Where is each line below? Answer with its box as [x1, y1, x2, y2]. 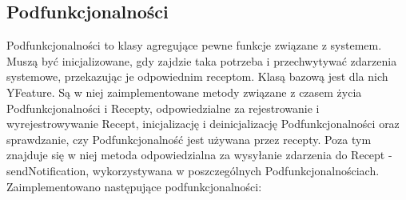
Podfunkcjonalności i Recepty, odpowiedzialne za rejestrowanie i [6, 99, 320, 116]
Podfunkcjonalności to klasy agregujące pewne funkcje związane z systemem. [6, 37, 382, 54]
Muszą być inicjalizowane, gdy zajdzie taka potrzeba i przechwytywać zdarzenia [6, 52, 397, 69]
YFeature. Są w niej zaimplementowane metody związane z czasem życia [6, 83, 362, 100]
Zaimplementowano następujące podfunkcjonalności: [6, 178, 262, 194]
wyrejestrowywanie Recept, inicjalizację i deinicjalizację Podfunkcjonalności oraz [6, 115, 400, 132]
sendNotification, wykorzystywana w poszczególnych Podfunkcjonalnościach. [6, 162, 380, 178]
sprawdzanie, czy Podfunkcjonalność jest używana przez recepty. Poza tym [6, 130, 372, 147]
